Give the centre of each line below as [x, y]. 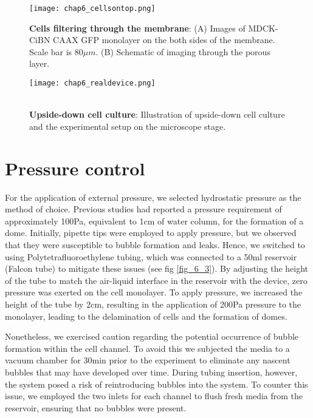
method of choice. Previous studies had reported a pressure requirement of [143, 209]
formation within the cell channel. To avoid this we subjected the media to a [147, 348]
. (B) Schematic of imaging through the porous [183, 51]
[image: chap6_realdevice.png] [92, 83]
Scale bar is [51, 51]
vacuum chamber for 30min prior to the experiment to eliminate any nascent [148, 360]
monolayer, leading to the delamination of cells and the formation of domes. [146, 316]
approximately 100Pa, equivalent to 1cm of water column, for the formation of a [154, 221]
